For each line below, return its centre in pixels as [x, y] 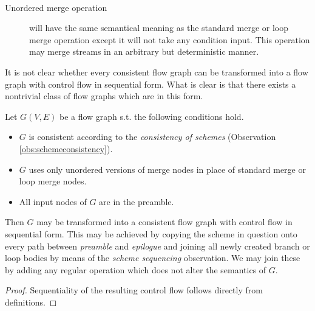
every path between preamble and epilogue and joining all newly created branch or [157, 246]
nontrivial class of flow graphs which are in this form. [104, 96]
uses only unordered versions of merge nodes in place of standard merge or [167, 169]
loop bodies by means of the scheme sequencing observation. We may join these [153, 258]
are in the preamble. [137, 201]
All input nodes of [53, 201]
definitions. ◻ [31, 302]
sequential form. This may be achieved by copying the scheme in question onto [151, 233]
